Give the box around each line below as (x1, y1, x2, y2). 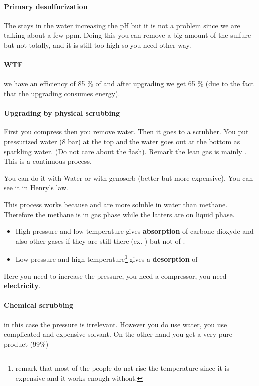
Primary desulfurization (4, 1, 88, 11)
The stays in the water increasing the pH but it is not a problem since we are (4, 20, 240, 30)
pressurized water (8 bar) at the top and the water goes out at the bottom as (4, 136, 240, 146)
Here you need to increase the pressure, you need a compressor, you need (4, 270, 227, 281)
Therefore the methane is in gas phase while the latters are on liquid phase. (4, 209, 235, 219)
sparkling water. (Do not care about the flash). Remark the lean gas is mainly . (4, 146, 247, 156)
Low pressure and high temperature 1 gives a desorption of (15, 253, 198, 264)
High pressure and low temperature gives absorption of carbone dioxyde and (15, 226, 254, 236)
